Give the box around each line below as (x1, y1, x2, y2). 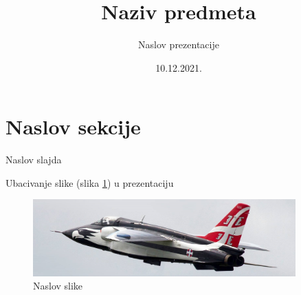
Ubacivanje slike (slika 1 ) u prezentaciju (5, 175, 174, 190)
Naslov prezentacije (138, 37, 219, 52)
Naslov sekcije (5, 112, 141, 141)
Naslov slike (33, 278, 83, 293)
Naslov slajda (5, 152, 62, 167)
